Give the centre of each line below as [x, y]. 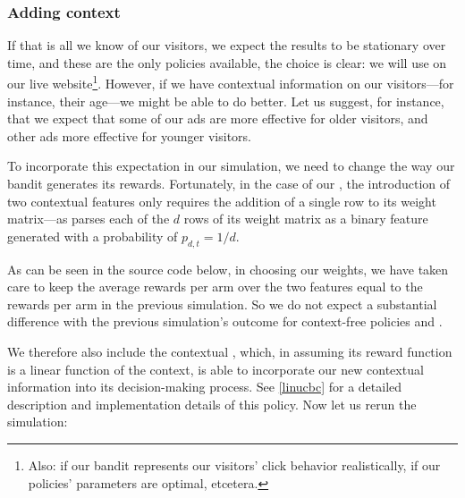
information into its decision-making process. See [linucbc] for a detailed [205, 387]
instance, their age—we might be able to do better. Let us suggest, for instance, [226, 101]
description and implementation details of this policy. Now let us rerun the [212, 404]
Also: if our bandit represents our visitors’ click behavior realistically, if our [234, 464]
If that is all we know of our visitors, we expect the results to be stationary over [227, 45]
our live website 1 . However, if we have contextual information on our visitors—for [231, 82]
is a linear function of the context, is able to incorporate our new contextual [216, 369]
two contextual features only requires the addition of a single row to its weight [222, 201]
